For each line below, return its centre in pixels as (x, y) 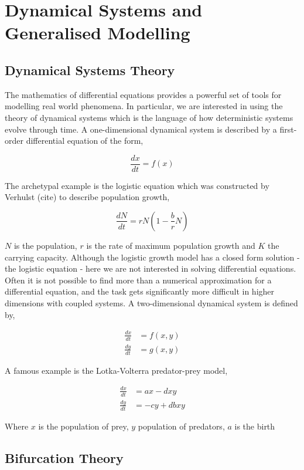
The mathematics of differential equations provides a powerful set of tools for (143, 94)
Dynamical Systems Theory (90, 70)
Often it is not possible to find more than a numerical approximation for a (138, 280)
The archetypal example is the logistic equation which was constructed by (137, 185)
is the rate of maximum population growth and (171, 245)
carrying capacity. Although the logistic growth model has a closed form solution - (152, 257)
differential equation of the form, (85, 141)
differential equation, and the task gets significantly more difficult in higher (140, 291)
